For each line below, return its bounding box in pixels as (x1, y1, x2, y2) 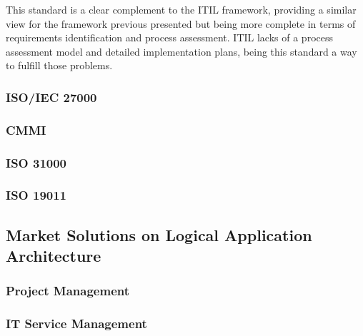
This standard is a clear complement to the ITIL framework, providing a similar (6, 2, 357, 16)
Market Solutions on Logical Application (6, 223, 312, 245)
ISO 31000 (6, 153, 67, 171)
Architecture (6, 245, 101, 267)
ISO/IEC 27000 (6, 88, 97, 106)
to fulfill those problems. (6, 58, 113, 73)
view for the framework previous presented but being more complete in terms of (6, 16, 356, 31)
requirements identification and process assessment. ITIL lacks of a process (6, 30, 333, 45)
